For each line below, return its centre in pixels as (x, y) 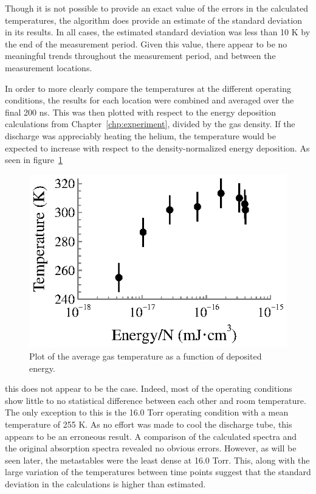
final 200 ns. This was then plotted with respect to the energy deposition (141, 112)
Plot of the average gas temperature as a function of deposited (146, 356)
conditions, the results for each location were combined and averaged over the (149, 100)
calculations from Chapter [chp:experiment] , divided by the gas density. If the (150, 124)
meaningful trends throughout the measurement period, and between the (140, 56)
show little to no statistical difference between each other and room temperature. (156, 400)
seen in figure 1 (34, 160)
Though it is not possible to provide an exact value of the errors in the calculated (157, 8)
